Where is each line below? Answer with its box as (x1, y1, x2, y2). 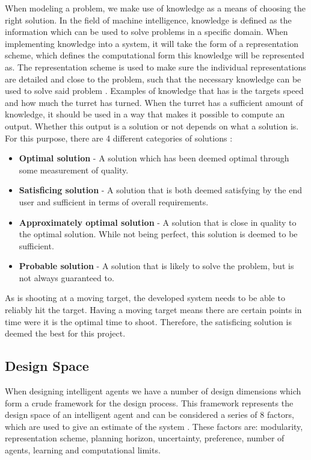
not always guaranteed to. (19, 271, 114, 284)
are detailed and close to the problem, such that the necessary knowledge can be (5, 72, 301, 85)
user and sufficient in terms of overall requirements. (19, 195, 209, 208)
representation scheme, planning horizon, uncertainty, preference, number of (5, 432, 285, 444)
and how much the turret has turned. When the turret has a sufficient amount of (5, 96, 303, 108)
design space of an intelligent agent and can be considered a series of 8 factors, (5, 408, 294, 421)
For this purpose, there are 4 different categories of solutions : (5, 131, 233, 144)
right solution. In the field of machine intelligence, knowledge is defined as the (5, 13, 292, 26)
